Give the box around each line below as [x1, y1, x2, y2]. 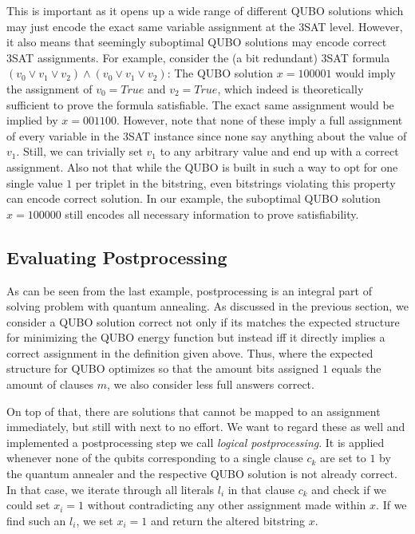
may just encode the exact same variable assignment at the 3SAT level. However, [6, 18, 403, 34]
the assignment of [6, 80, 93, 97]
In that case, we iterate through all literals [6, 481, 215, 497]
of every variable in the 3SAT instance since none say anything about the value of [6, 127, 407, 144]
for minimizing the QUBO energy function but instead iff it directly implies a [6, 329, 385, 346]
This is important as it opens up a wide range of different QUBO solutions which [6, 2, 404, 18]
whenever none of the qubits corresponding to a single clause [6, 449, 303, 466]
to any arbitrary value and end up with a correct [160, 143, 399, 160]
